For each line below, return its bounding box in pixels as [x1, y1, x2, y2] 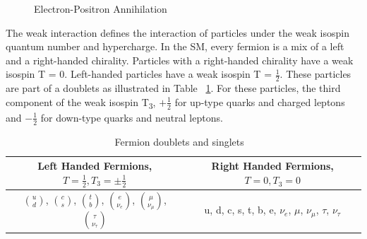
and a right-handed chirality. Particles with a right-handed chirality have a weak [6, 52, 354, 67]
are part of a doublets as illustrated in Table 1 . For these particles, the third [6, 81, 341, 95]
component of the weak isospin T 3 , [6, 94, 156, 111]
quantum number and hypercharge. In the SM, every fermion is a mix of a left [6, 39, 344, 54]
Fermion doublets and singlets [114, 134, 244, 148]
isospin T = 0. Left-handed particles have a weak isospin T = [6, 66, 272, 81]
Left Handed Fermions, [37, 158, 152, 173]
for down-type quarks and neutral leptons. [40, 110, 223, 124]
